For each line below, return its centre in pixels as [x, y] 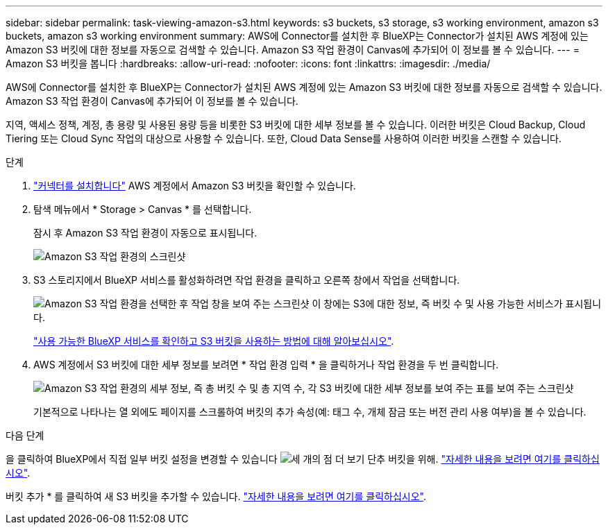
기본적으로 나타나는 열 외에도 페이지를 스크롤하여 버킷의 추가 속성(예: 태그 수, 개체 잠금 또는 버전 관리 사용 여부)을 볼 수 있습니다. [310, 412]
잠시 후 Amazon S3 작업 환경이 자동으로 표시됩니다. [145, 233]
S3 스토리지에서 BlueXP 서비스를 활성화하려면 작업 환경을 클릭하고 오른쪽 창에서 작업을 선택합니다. [247, 280]
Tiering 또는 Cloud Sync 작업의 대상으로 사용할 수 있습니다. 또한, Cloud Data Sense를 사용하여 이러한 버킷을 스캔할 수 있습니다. [284, 138]
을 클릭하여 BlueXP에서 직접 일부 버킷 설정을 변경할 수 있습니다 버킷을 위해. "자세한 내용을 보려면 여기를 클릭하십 [303, 459]
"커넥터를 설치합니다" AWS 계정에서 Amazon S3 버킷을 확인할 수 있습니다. [195, 186]
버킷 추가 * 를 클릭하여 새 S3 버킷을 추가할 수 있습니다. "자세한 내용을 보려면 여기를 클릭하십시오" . [216, 496]
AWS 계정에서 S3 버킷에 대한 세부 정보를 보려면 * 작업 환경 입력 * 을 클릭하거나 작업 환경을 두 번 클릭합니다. [266, 365]
